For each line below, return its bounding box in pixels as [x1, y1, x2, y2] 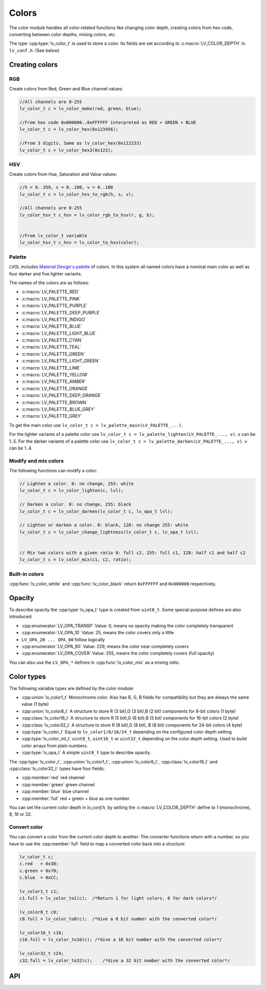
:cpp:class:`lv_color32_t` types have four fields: [9, 765, 105, 771]
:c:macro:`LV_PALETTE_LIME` [21, 365, 81, 371]
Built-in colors [9, 571, 44, 577]
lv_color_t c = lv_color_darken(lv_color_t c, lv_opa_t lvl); [19, 508, 173, 514]
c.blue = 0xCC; [19, 875, 59, 880]
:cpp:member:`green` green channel [21, 781, 95, 787]
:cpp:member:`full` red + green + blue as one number [21, 795, 130, 801]
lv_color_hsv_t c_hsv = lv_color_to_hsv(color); [19, 240, 139, 245]
